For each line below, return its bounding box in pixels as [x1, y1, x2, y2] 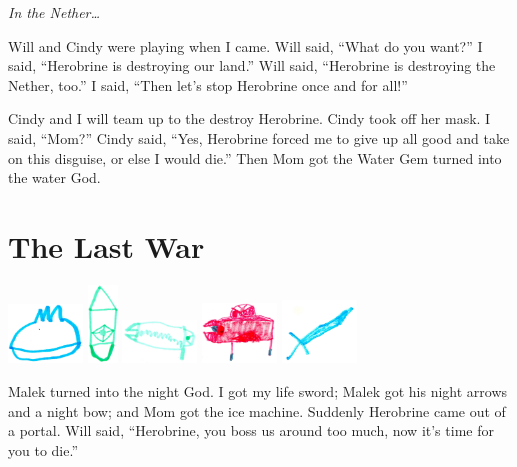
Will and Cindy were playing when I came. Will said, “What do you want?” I [8, 35, 483, 56]
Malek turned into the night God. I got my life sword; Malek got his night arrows [8, 380, 508, 401]
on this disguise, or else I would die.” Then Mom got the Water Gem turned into [8, 147, 502, 168]
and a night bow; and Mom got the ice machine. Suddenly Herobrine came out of [8, 400, 506, 421]
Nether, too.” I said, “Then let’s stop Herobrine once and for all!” [8, 74, 408, 95]
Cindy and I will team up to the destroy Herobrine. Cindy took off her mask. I [8, 108, 491, 129]
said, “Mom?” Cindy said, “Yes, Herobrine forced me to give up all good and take [8, 127, 510, 148]
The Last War [8, 225, 205, 266]
